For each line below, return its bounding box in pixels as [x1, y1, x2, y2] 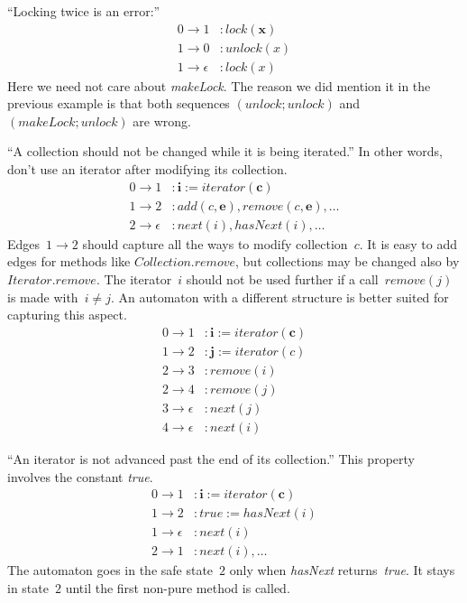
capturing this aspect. [7, 305, 127, 324]
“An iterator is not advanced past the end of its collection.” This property [7, 449, 415, 468]
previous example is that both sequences [7, 94, 230, 113]
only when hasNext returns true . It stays [229, 561, 455, 580]
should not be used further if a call [186, 269, 379, 288]
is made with [7, 287, 78, 306]
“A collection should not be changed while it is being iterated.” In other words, [7, 142, 443, 161]
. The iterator [96, 269, 172, 288]
